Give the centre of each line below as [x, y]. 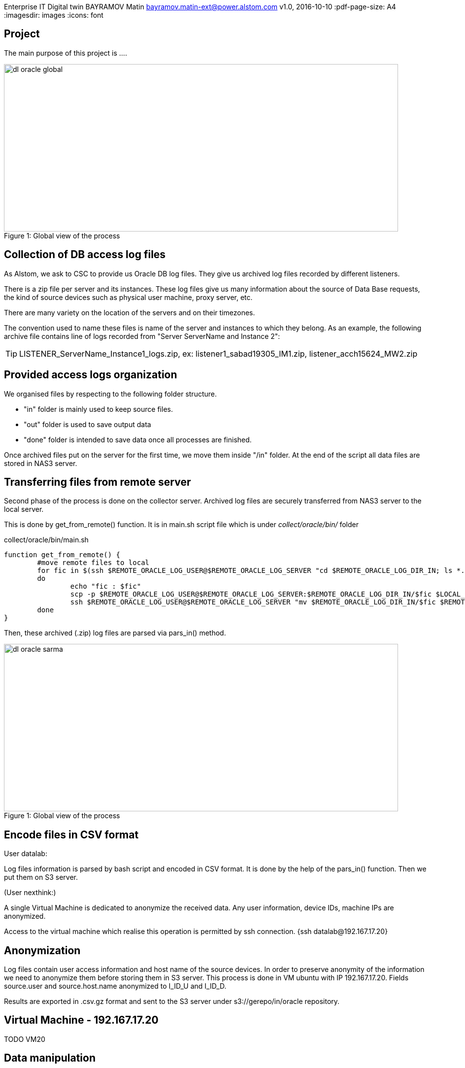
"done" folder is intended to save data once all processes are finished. [138, 439]
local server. [24, 509]
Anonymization [42, 950]
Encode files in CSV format [71, 834]
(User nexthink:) [30, 893]
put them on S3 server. [41, 877]
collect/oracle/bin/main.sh [46, 540]
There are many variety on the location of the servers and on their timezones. [130, 312]
